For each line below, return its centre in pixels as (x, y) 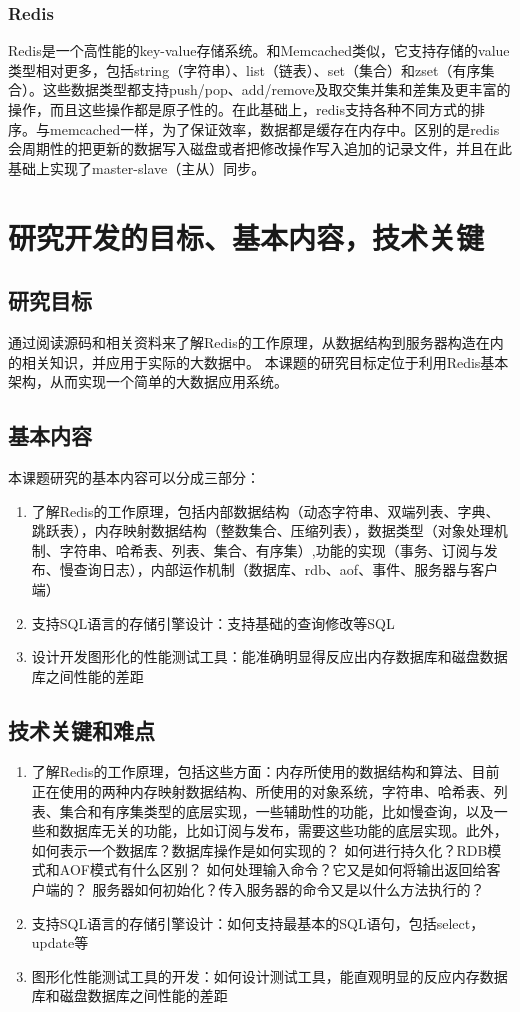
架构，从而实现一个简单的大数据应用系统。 (148, 381)
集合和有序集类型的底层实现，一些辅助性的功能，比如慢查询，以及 (276, 810)
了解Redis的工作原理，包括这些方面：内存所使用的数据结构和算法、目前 (265, 771)
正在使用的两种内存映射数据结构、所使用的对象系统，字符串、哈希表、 (262, 791)
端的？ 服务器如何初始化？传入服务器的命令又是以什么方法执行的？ (265, 889)
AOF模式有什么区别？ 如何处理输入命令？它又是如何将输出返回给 (273, 869)
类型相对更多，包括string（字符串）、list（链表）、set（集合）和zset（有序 (244, 69)
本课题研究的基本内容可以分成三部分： (134, 476)
